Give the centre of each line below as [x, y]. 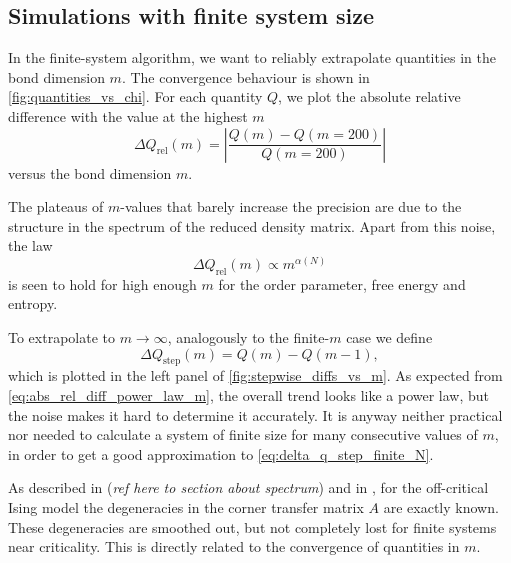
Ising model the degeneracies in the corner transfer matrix [186, 506]
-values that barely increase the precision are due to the [291, 206]
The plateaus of [56, 206]
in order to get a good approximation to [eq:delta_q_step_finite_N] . [221, 453]
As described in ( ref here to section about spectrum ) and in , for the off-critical [248, 487]
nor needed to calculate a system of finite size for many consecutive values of [243, 434]
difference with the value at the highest [128, 115]
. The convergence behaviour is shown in [245, 76]
